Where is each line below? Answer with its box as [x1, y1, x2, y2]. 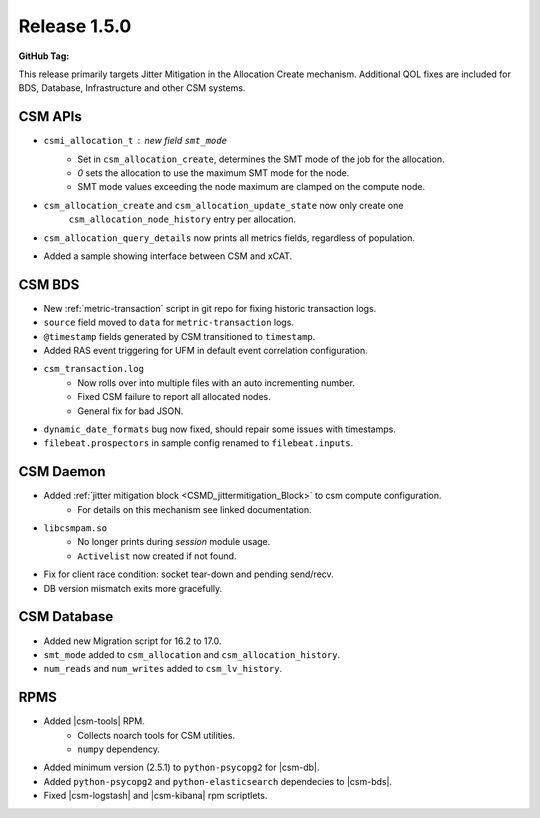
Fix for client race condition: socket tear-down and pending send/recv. [43, 568, 334, 580]
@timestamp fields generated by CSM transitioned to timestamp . [43, 330, 316, 342]
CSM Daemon [18, 463, 106, 480]
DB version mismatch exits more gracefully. [43, 582, 223, 594]
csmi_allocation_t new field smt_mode [43, 135, 227, 147]
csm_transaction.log [43, 363, 145, 375]
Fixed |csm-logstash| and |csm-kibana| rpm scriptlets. [43, 790, 268, 802]
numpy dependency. [77, 743, 160, 755]
